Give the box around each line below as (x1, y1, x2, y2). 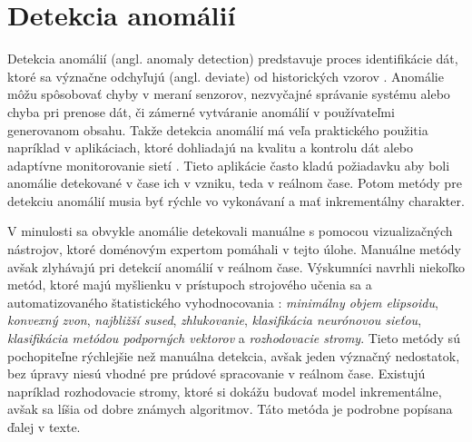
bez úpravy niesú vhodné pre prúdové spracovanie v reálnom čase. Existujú (7, 364, 426, 383)
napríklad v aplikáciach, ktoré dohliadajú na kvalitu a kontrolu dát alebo (7, 138, 414, 157)
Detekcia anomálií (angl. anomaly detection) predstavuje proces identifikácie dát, (7, 49, 458, 68)
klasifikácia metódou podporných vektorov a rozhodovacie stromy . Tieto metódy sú (7, 329, 460, 348)
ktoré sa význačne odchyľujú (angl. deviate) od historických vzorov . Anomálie (7, 66, 444, 85)
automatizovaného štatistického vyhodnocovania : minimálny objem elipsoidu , (7, 292, 438, 311)
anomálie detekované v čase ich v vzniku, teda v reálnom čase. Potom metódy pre (7, 173, 462, 192)
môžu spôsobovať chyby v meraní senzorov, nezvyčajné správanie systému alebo (7, 84, 450, 103)
